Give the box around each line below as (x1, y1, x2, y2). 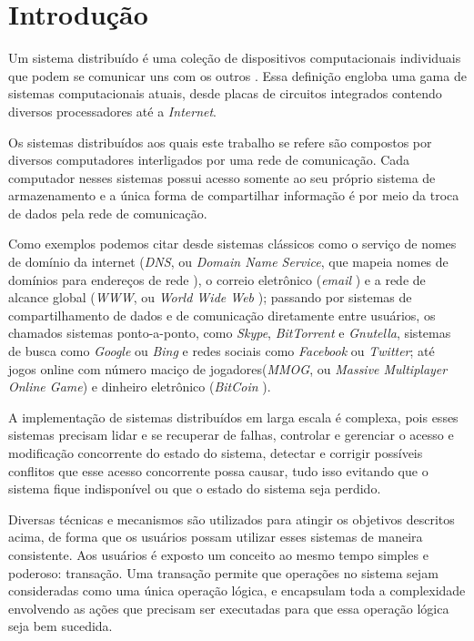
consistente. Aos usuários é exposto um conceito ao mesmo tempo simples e (8, 544, 429, 564)
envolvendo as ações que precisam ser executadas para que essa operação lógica (8, 598, 449, 617)
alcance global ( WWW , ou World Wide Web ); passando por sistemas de (8, 288, 412, 307)
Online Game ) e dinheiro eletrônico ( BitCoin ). (8, 377, 271, 396)
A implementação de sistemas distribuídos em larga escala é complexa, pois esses (8, 407, 459, 426)
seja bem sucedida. (8, 616, 113, 636)
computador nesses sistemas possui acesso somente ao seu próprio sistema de (8, 168, 436, 187)
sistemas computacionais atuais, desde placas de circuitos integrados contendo (8, 84, 442, 103)
